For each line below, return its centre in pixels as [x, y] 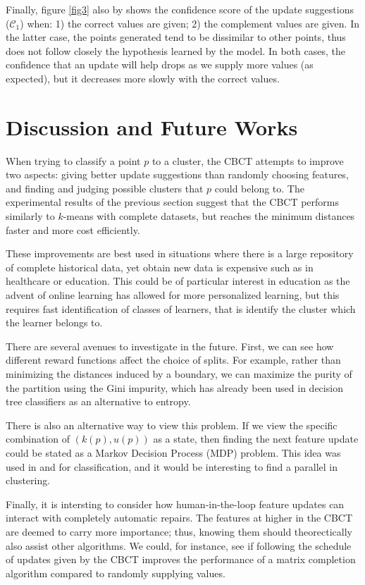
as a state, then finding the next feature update [256, 439]
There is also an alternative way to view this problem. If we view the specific [172, 425]
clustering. [28, 480]
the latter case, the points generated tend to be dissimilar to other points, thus [176, 37]
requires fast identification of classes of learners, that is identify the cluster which [181, 308]
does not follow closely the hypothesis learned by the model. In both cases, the [175, 50]
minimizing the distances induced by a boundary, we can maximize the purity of [179, 374]
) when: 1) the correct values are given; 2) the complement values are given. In [190, 23]
